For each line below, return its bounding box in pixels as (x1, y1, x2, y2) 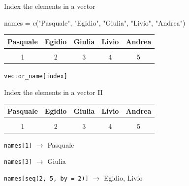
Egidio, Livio (103, 173, 143, 183)
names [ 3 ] (4, 158, 32, 166)
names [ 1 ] (4, 142, 32, 149)
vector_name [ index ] (4, 72, 67, 80)
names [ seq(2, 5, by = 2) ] (4, 175, 89, 183)
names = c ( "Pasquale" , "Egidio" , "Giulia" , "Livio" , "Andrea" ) (4, 17, 186, 28)
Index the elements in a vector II (4, 87, 103, 97)
